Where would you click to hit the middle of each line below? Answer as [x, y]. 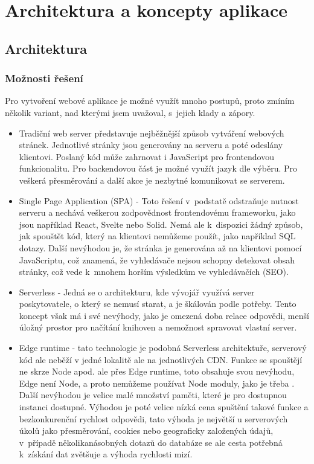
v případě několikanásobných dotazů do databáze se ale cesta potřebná [151, 442]
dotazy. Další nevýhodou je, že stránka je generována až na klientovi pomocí [160, 247]
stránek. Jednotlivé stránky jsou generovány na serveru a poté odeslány [151, 145]
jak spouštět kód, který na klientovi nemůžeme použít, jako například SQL [157, 236]
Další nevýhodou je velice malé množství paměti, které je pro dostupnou [153, 395]
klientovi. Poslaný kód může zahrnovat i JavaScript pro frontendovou [147, 156]
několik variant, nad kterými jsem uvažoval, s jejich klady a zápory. [130, 112]
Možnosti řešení [44, 78]
